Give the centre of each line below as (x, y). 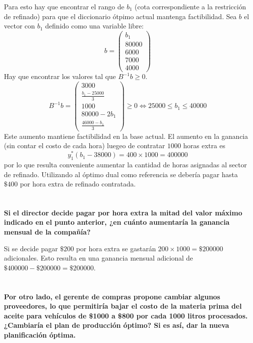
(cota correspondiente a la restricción (190, 6)
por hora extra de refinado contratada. (78, 184)
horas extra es (204, 145)
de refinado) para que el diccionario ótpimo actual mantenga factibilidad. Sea (120, 16)
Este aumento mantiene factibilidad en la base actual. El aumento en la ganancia (126, 136)
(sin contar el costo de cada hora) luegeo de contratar (84, 145)
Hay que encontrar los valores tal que (60, 76)
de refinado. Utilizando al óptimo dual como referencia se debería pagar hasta (121, 174)
